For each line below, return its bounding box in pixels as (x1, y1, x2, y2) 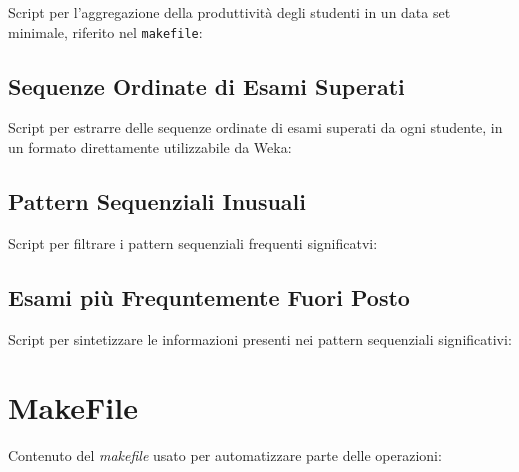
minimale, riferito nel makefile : (8, 21, 203, 42)
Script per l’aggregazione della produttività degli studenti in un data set (8, 2, 451, 22)
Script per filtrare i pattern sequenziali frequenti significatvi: (8, 232, 378, 253)
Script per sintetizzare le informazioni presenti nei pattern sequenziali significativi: (8, 328, 512, 349)
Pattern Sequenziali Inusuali (8, 186, 306, 217)
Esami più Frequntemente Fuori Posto (8, 281, 410, 312)
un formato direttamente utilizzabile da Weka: (8, 137, 292, 158)
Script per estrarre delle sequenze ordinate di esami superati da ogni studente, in (8, 117, 503, 138)
